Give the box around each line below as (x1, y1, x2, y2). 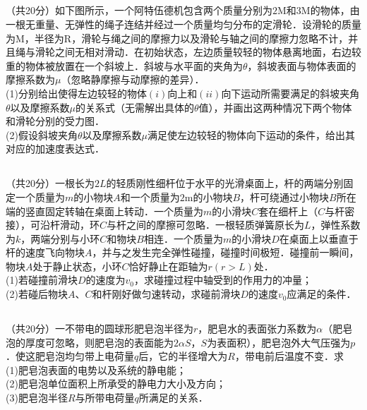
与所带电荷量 (75, 390, 135, 405)
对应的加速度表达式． (6, 141, 104, 156)
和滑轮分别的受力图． (6, 114, 104, 128)
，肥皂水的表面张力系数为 (198, 321, 317, 336)
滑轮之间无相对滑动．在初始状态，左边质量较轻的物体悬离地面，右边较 (35, 44, 361, 59)
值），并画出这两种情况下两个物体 (198, 100, 352, 114)
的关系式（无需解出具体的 (76, 100, 195, 114)
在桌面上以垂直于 (279, 231, 359, 246)
